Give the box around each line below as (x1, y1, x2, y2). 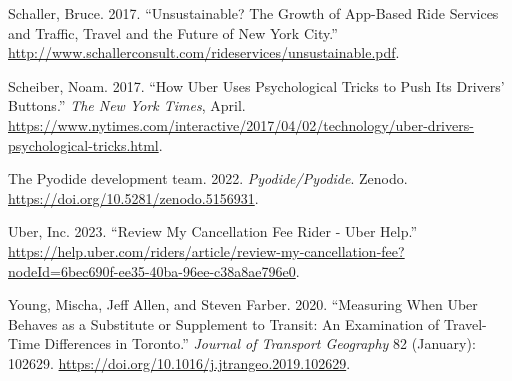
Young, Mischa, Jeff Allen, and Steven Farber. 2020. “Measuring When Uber (8, 294, 478, 315)
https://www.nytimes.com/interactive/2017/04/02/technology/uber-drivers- (8, 114, 474, 135)
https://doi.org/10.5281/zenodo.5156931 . (8, 187, 259, 208)
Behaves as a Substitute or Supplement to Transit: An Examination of (8, 313, 440, 334)
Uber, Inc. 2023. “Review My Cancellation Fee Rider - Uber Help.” (8, 221, 418, 242)
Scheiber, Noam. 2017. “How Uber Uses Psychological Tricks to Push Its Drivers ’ (8, 75, 505, 96)
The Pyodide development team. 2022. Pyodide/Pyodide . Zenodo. (8, 168, 408, 189)
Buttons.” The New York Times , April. (8, 95, 246, 116)
